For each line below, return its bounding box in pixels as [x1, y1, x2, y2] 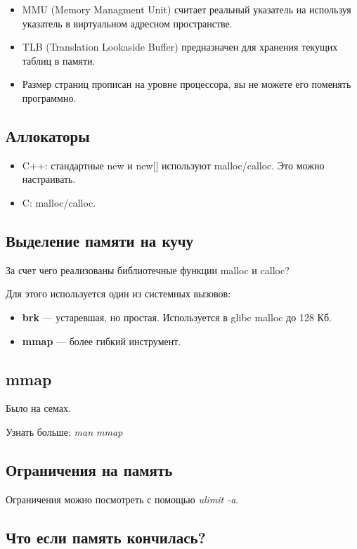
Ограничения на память [6, 458, 173, 480]
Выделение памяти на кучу [6, 229, 194, 251]
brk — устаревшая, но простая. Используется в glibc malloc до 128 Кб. [22, 309, 332, 324]
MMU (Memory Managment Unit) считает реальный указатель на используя [22, 2, 351, 16]
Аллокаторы [6, 124, 90, 146]
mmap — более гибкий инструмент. [22, 333, 181, 348]
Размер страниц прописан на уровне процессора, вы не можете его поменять [22, 77, 351, 91]
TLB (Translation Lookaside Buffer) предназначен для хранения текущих [22, 39, 338, 54]
